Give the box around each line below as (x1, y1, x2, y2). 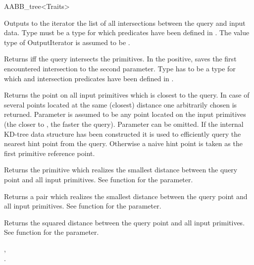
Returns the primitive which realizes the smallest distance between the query (4, 164, 238, 175)
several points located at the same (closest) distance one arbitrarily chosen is (4, 99, 237, 109)
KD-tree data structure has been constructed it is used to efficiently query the (4, 128, 241, 139)
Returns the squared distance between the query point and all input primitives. (4, 217, 245, 227)
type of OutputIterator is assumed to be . (4, 37, 130, 47)
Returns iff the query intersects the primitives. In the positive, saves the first (4, 53, 237, 64)
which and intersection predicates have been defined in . (4, 73, 174, 83)
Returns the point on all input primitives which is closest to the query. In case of (4, 90, 250, 100)
